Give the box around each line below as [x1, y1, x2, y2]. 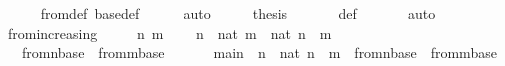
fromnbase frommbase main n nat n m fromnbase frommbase [21, 42, 497, 63]
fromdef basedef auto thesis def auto [40, 3, 436, 23]
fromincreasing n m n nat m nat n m [7, 22, 332, 43]
